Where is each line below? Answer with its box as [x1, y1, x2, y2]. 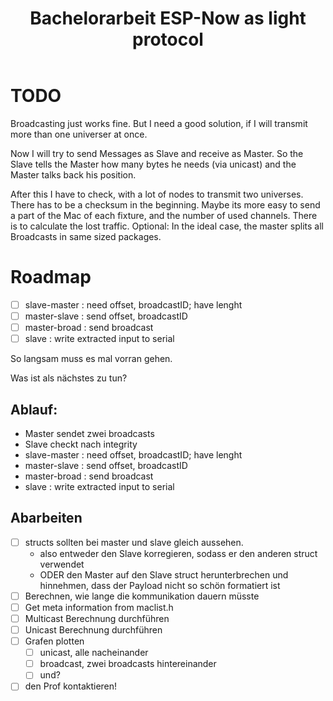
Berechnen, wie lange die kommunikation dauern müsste [24, 590, 260, 602]
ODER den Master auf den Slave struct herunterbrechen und [39, 568, 289, 581]
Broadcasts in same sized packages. [10, 230, 162, 242]
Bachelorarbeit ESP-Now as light [29, 7, 307, 30]
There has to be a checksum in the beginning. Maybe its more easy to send [10, 198, 321, 211]
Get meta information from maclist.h [24, 601, 174, 613]
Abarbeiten [10, 510, 83, 527]
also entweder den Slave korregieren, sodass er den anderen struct [39, 547, 318, 559]
